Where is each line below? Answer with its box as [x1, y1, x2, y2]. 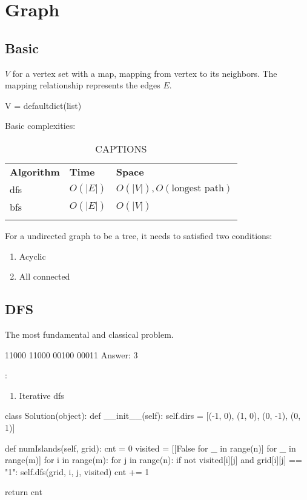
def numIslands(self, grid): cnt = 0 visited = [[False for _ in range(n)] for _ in [5, 441, 296, 454]
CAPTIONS [95, 141, 147, 156]
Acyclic [19, 249, 46, 262]
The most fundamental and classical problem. [5, 327, 174, 340]
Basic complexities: [5, 119, 76, 132]
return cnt [5, 485, 42, 498]
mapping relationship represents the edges [5, 79, 160, 91]
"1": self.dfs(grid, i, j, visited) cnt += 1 [5, 465, 150, 478]
